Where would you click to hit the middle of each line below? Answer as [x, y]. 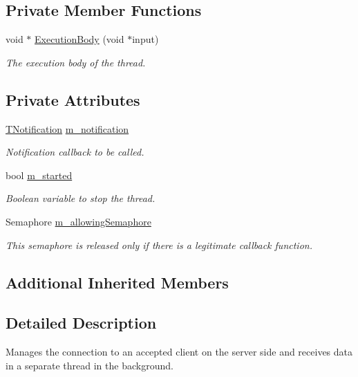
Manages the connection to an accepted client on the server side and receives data [179, 352]
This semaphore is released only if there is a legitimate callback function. [159, 245]
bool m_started [39, 175]
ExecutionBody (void [79, 39]
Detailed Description [81, 323]
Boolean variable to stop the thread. [81, 198]
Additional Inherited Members [117, 282]
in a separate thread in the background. [89, 365]
